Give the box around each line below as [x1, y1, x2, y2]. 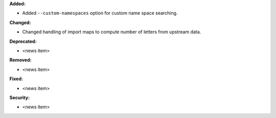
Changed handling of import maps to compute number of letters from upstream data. [22, 29, 201, 35]
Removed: [9, 57, 32, 63]
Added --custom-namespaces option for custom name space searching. [22, 10, 178, 16]
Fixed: [9, 76, 23, 82]
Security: [9, 95, 30, 101]
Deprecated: [9, 38, 37, 44]
